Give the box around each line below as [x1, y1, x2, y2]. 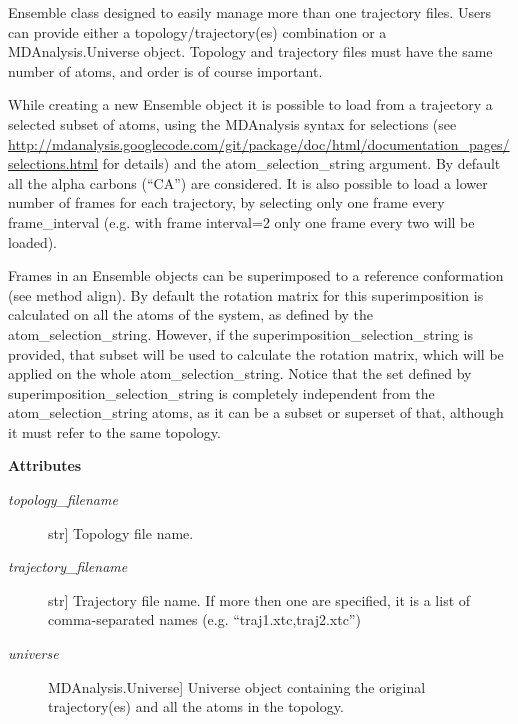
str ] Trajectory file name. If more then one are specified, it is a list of [48, 589, 471, 610]
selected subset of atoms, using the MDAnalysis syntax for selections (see [8, 113, 457, 134]
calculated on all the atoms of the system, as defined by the [8, 304, 374, 325]
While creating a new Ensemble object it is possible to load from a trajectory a [8, 94, 493, 115]
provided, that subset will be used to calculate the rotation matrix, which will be [8, 343, 504, 364]
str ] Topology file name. [48, 522, 194, 543]
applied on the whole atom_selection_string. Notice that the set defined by [8, 363, 472, 384]
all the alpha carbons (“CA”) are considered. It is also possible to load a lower [8, 172, 488, 193]
